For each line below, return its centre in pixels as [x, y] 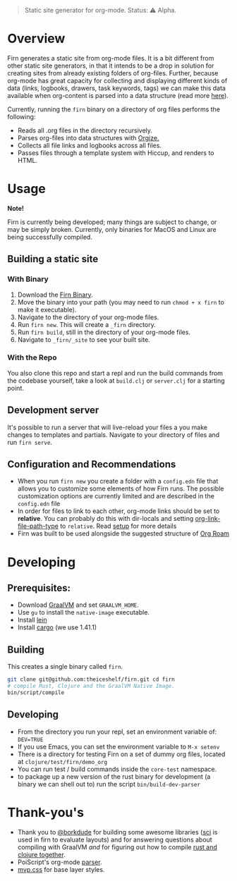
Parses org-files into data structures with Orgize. [88, 137]
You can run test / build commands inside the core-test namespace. [117, 769]
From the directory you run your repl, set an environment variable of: [117, 732]
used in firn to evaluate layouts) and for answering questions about [115, 839]
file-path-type [38, 526]
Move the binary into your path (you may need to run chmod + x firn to [121, 302]
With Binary [28, 279]
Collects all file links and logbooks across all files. [90, 145]
